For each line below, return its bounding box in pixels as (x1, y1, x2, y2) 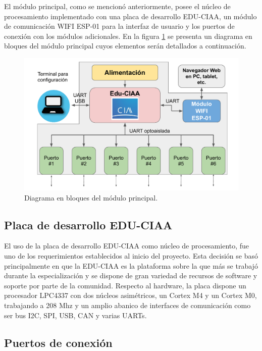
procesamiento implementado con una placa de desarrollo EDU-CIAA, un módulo (4, 11, 257, 21)
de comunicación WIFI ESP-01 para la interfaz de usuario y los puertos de (4, 21, 235, 31)
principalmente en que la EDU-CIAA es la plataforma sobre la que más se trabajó (4, 260, 258, 271)
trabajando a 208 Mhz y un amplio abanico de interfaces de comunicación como (4, 300, 251, 311)
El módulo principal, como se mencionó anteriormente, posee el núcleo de (4, 1, 231, 11)
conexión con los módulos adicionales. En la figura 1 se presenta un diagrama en (4, 30, 252, 41)
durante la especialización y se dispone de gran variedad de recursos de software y (4, 270, 257, 281)
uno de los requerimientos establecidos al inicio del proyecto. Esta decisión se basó (4, 250, 258, 261)
